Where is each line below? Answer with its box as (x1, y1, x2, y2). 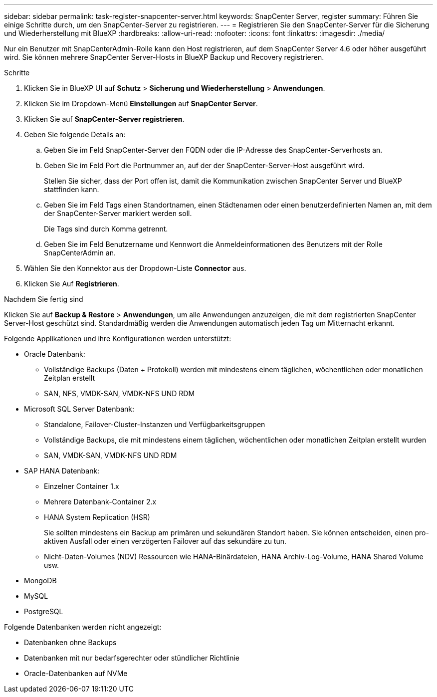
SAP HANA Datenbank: (24, 466, 100, 475)
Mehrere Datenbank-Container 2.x (44, 497, 157, 506)
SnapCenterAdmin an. (44, 248, 116, 257)
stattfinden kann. (44, 185, 99, 194)
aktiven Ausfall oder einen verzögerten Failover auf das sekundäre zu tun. (44, 537, 287, 545)
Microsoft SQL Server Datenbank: (24, 405, 135, 413)
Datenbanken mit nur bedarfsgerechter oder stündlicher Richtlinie (24, 654, 240, 662)
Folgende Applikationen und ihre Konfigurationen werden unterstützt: (4, 334, 231, 343)
